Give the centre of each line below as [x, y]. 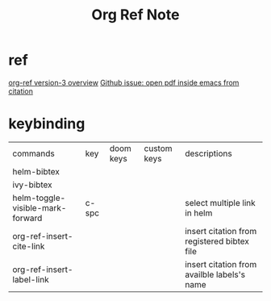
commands [33, 153]
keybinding [47, 124]
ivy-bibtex [32, 185]
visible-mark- [40, 207]
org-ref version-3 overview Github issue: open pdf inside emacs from [124, 82]
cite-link [29, 246]
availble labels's [215, 274]
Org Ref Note [135, 15]
